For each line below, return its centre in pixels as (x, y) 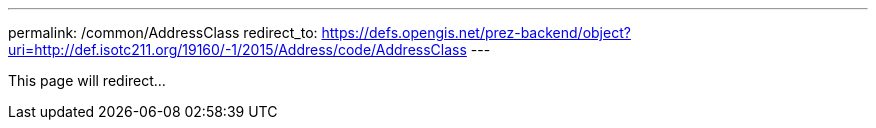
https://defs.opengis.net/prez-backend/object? (476, 32)
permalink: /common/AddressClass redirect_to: (163, 32)
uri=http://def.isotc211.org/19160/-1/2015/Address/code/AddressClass (237, 49)
